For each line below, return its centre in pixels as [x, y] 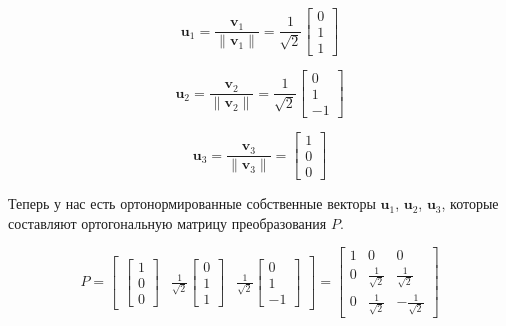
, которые [470, 203]
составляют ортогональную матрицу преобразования [167, 222]
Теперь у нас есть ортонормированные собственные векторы [192, 203]
